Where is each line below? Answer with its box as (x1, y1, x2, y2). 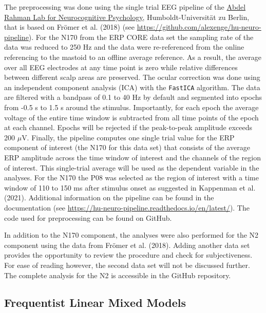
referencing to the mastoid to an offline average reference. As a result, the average (4, 51, 261, 62)
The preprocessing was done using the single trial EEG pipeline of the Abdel (4, 2, 246, 12)
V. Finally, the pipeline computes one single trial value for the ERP (22, 132, 235, 142)
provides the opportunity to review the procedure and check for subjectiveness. (4, 249, 253, 260)
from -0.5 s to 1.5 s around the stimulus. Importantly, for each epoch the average (4, 102, 259, 112)
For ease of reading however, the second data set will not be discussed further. (4, 259, 250, 270)
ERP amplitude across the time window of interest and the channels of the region (4, 152, 261, 162)
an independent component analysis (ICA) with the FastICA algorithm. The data (4, 81, 260, 92)
